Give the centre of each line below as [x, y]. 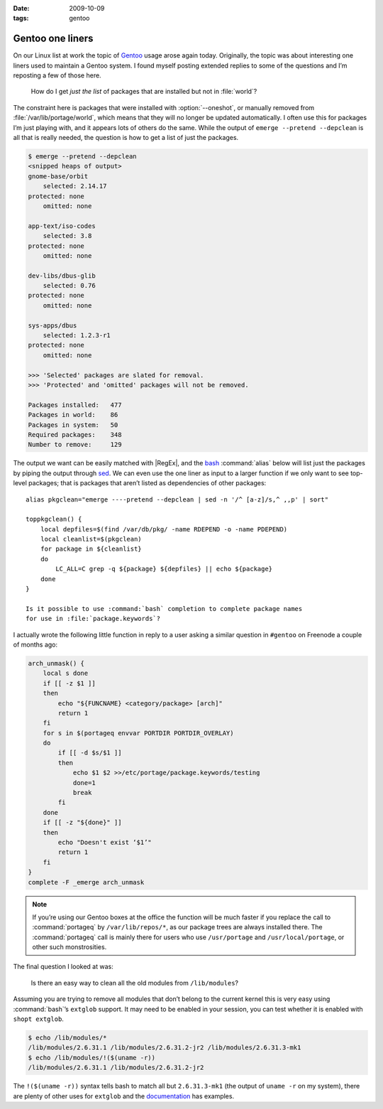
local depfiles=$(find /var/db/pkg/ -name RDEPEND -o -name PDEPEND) [164, 529]
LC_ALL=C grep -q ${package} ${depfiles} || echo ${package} [164, 569]
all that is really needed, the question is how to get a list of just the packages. [126, 138]
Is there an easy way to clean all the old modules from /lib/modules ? [135, 983]
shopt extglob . [38, 1019]
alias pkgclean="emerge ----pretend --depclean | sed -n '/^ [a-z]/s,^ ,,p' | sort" [177, 499]
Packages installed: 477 [75, 405]
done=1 [84, 783]
